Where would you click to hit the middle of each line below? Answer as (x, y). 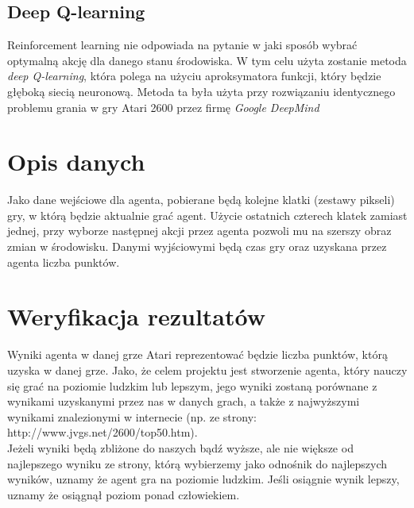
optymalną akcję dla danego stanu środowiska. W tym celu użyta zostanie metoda (207, 60)
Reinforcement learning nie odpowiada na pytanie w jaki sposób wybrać (182, 45)
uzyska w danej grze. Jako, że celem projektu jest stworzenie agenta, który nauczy (207, 369)
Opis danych (76, 162)
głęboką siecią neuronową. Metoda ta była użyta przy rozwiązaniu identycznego (201, 91)
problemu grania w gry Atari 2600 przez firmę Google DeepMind (163, 107)
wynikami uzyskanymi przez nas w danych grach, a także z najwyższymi (184, 401)
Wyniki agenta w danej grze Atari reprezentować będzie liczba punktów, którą (197, 354)
